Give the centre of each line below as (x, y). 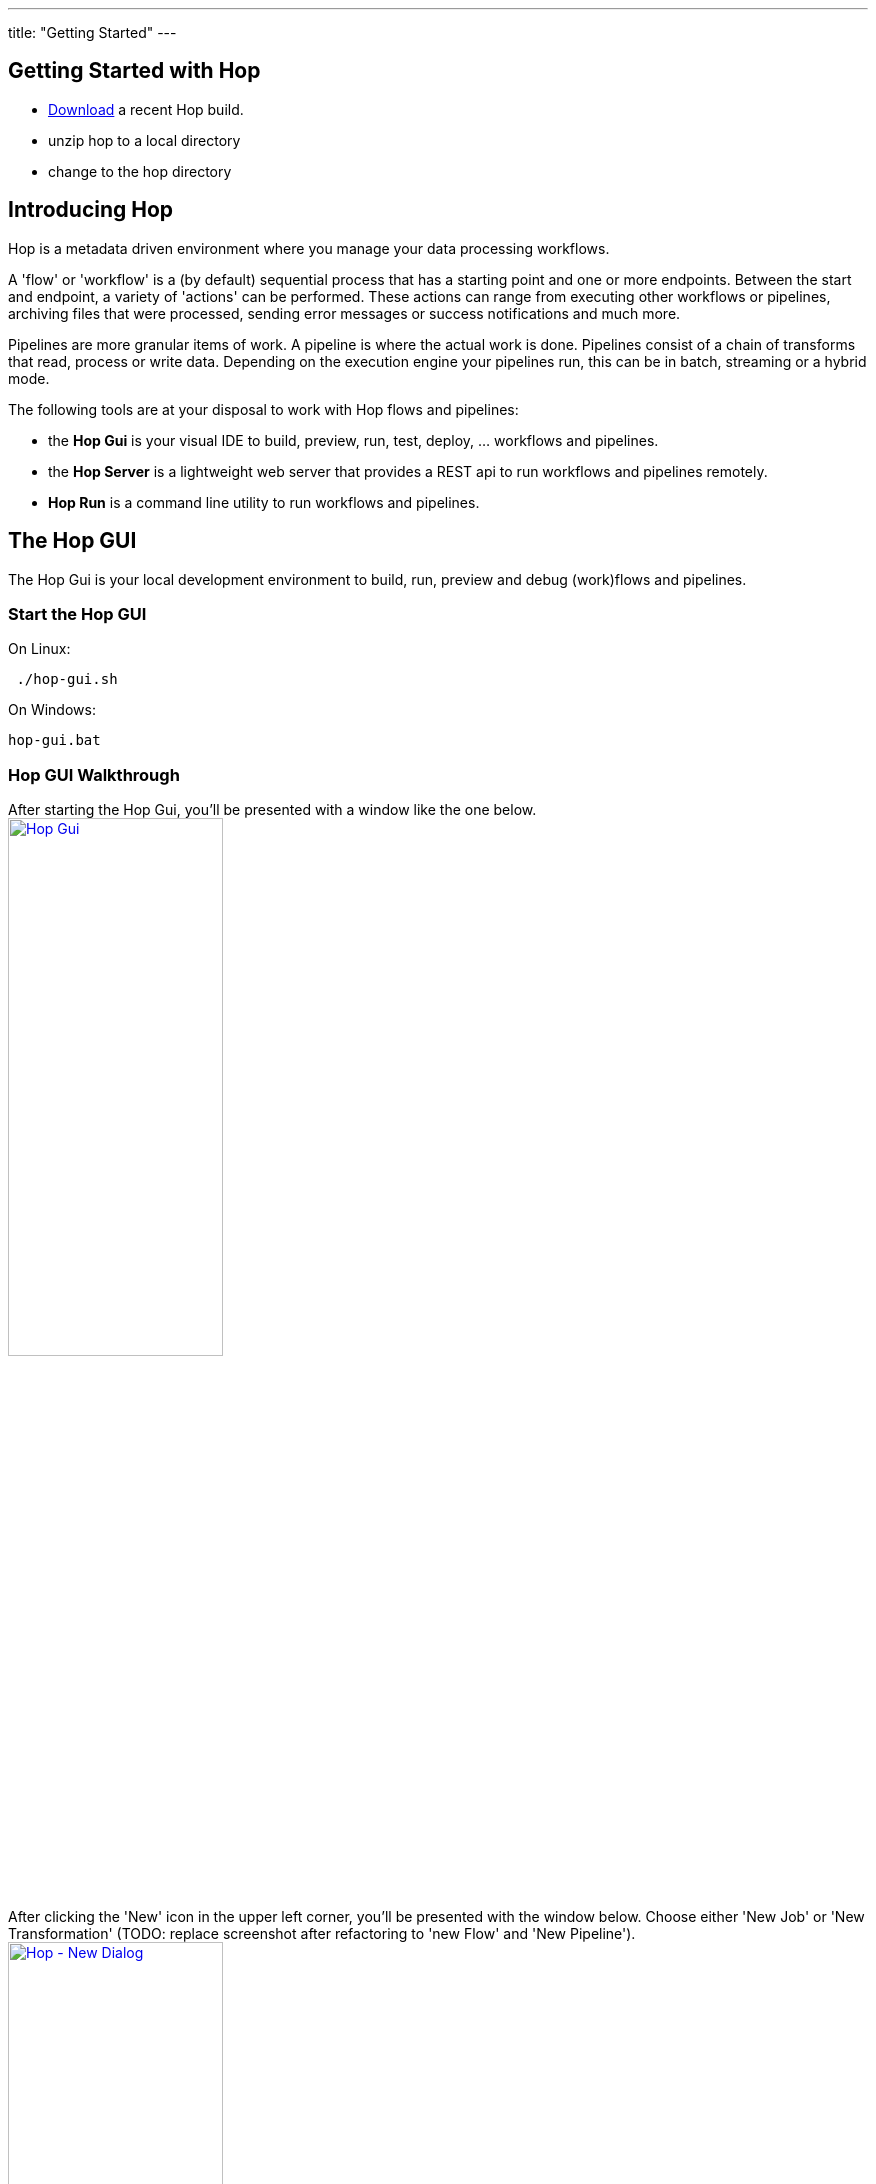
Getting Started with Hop (134, 71)
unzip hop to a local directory (144, 140)
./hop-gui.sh (67, 679)
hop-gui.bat (54, 740)
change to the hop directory (140, 171)
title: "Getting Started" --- (92, 32)
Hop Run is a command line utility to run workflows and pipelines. (264, 502)
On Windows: (52, 710)
